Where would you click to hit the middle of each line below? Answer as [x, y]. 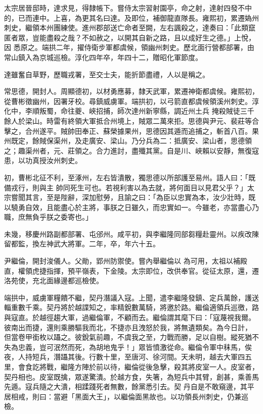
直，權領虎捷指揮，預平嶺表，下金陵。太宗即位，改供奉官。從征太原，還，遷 [131, 270]
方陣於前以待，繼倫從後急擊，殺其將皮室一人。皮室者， [167, 367]
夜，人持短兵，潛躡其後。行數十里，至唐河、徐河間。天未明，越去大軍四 [124, 357]
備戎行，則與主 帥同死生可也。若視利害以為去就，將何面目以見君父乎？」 [126, 187]
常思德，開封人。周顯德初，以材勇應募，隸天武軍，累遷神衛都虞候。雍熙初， [131, 91]
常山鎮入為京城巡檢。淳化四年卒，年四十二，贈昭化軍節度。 [103, 57]
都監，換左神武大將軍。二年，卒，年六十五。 [85, 244]
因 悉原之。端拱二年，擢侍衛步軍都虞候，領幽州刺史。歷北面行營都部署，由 [129, 47]
